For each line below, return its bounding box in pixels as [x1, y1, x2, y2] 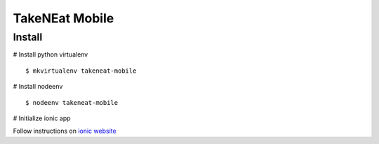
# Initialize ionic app [13, 114, 71, 122]
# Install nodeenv [13, 82, 63, 91]
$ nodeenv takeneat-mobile [25, 99, 119, 106]
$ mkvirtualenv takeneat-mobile [25, 66, 137, 75]
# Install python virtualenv [13, 50, 88, 59]
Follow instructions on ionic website [13, 127, 117, 136]
